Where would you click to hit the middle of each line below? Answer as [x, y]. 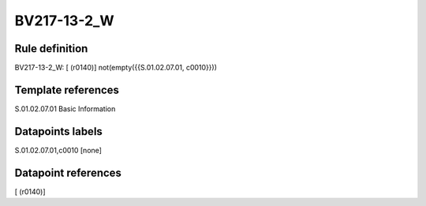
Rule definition [51, 49]
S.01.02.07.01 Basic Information [65, 109]
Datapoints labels [58, 131]
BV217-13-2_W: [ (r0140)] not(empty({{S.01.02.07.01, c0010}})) [116, 68]
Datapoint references [68, 172]
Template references [67, 90]
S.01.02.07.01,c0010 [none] [58, 150]
